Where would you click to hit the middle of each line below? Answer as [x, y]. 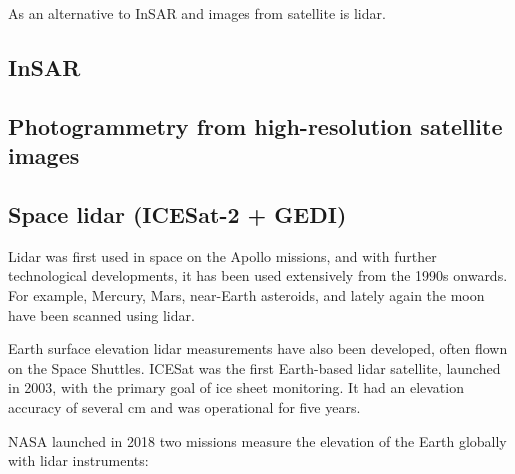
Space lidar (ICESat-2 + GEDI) [177, 213]
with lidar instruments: [78, 460]
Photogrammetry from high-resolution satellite [255, 125]
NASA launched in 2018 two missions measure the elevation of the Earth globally [257, 440]
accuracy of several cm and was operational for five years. [184, 406]
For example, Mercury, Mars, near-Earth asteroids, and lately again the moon [246, 294]
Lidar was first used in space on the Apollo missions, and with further [222, 255]
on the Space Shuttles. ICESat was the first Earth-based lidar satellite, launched [254, 367]
